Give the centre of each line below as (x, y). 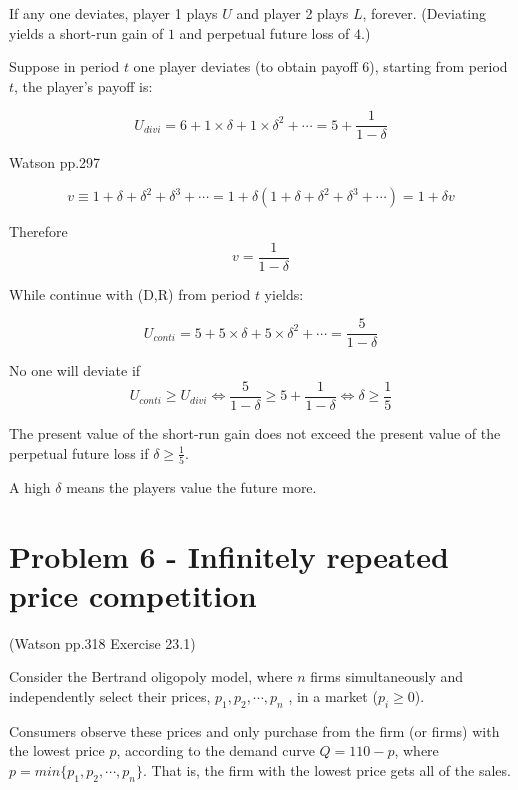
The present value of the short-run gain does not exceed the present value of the (255, 433)
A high (30, 486)
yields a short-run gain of (86, 32)
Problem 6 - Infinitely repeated (229, 555)
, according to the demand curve (215, 750)
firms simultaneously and (387, 676)
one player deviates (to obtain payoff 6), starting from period (320, 66)
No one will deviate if (75, 370)
